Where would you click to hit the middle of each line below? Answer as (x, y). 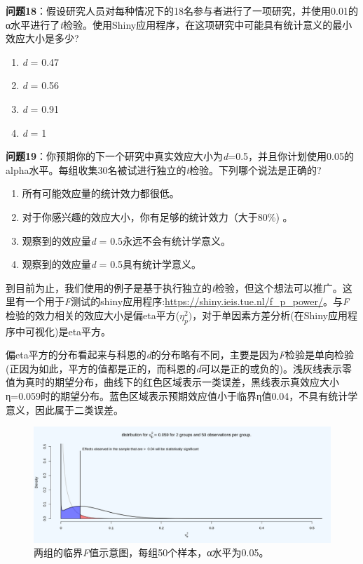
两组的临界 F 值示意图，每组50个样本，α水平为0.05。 (151, 552)
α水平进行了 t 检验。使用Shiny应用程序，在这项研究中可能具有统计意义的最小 (179, 24)
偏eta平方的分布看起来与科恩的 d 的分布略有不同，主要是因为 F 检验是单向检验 (180, 355)
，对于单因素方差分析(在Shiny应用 (270, 315)
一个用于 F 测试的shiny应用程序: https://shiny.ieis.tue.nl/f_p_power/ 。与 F (187, 301)
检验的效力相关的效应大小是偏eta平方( (93, 315)
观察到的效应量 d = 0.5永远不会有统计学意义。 (126, 240)
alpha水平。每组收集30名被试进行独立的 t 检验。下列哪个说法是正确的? (164, 169)
